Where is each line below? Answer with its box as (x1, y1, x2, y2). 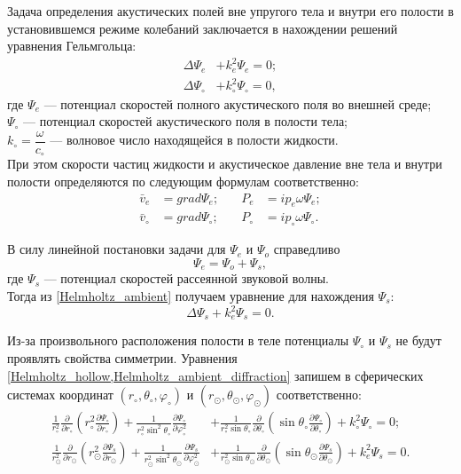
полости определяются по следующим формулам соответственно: (7, 172, 360, 191)
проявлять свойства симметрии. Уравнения (7, 349, 238, 367)
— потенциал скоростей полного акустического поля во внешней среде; (43, 94, 432, 113)
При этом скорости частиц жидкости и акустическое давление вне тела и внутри (7, 154, 442, 173)
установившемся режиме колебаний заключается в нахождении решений (7, 19, 398, 37)
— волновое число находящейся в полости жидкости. (50, 130, 339, 149)
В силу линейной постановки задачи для (7, 240, 226, 258)
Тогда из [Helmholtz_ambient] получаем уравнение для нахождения (7, 286, 374, 304)
